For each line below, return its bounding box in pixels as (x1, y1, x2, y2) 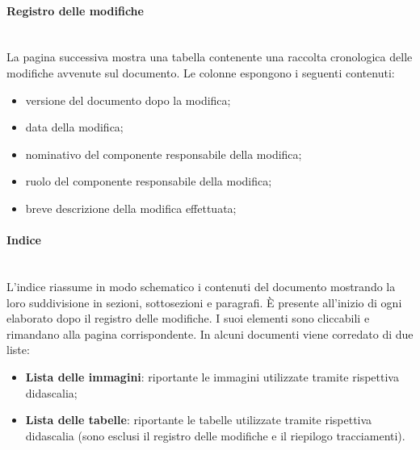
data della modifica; (25, 119, 124, 135)
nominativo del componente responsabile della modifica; (25, 145, 302, 162)
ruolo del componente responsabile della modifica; (25, 173, 272, 190)
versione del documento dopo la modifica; (25, 91, 231, 108)
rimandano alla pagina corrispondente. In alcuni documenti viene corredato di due (6, 325, 414, 342)
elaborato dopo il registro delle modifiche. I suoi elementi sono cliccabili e (6, 310, 370, 327)
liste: (6, 341, 30, 358)
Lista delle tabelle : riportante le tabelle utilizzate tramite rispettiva (25, 411, 372, 428)
